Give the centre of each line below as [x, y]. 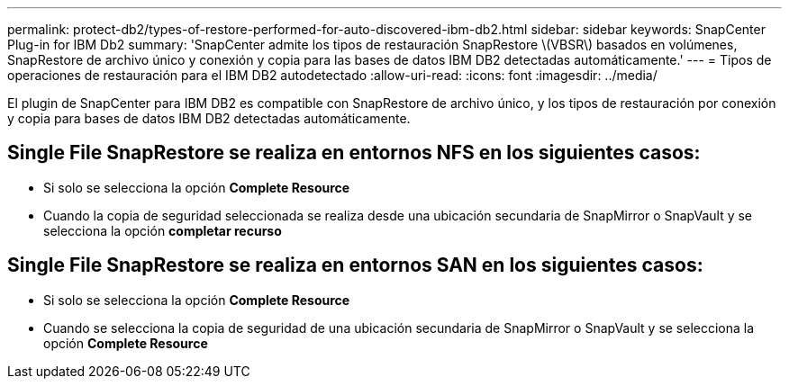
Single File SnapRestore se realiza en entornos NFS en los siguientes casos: [354, 153]
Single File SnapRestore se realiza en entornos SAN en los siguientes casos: [355, 265]
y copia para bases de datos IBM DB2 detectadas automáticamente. [209, 118]
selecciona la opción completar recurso [163, 230]
